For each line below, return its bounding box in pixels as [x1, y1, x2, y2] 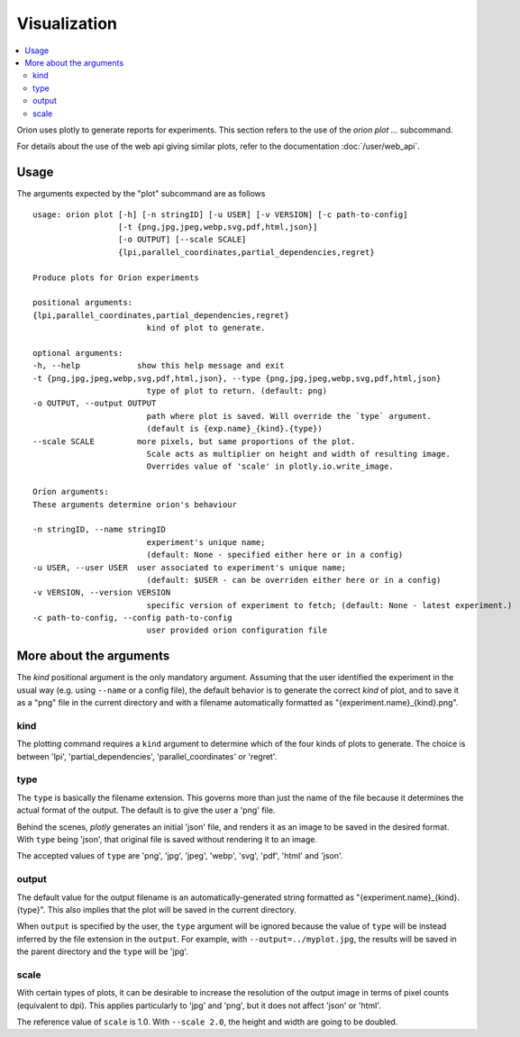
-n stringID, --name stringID [32, 524, 167, 535]
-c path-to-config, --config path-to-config [32, 613, 233, 623]
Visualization [16, 14, 117, 33]
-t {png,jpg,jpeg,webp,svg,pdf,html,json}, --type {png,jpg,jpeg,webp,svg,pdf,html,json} [32, 373, 442, 383]
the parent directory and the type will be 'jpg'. [16, 946, 189, 957]
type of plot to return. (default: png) [146, 386, 328, 396]
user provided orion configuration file [146, 625, 328, 635]
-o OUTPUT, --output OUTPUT [32, 398, 157, 409]
